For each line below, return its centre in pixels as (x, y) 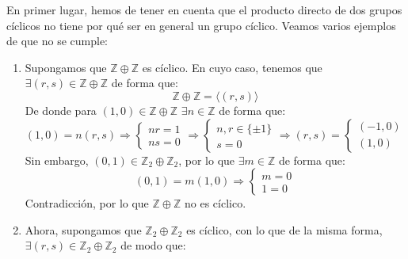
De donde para (61, 110)
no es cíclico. (215, 203)
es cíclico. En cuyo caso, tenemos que (232, 67)
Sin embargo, (57, 160)
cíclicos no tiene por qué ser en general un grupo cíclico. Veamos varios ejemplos (201, 25)
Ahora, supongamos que (83, 229)
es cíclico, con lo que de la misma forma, (284, 229)
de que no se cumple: (57, 41)
